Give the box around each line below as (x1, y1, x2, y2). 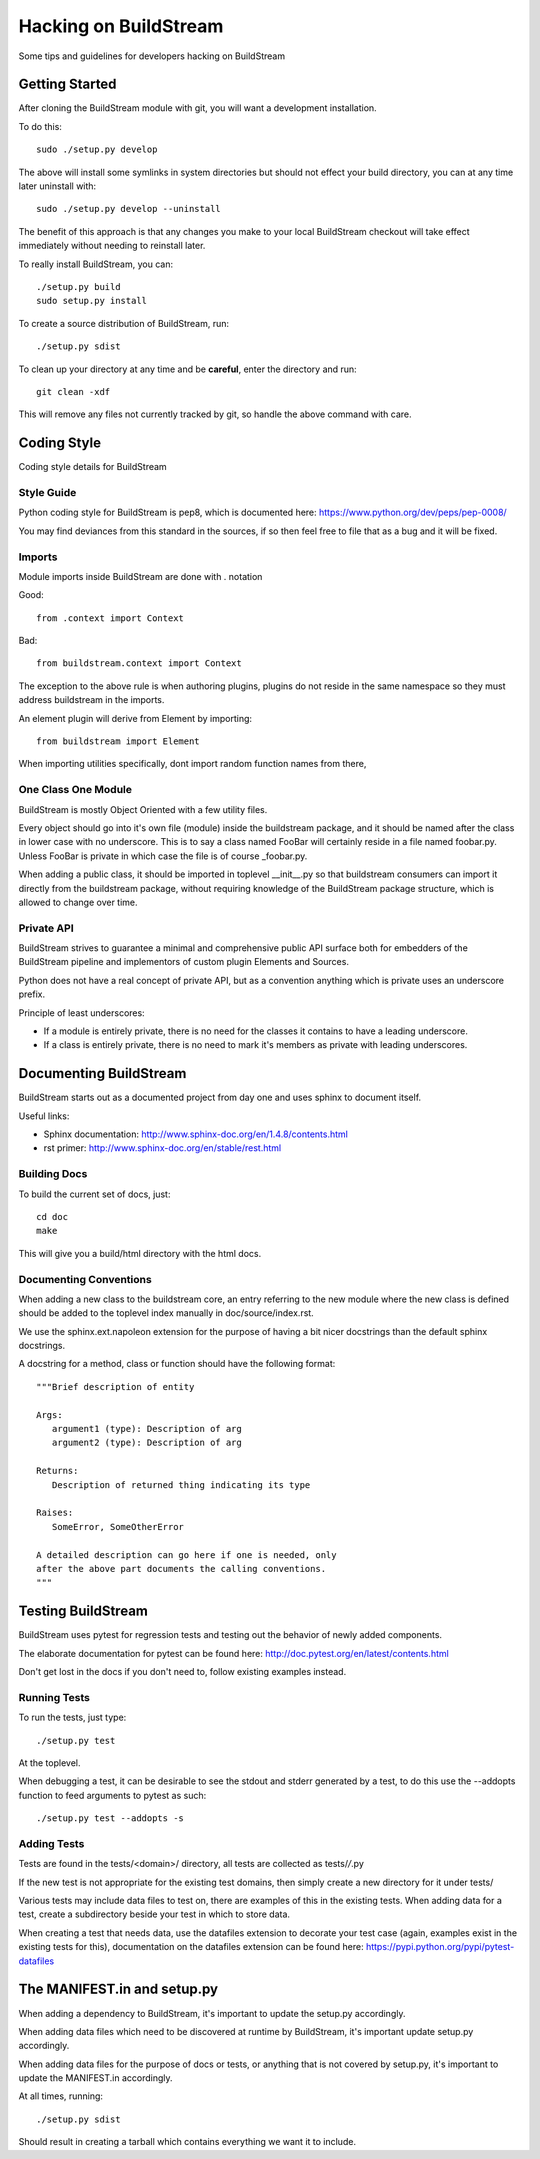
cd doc (36, 1211, 69, 1222)
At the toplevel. (18, 1756, 81, 1769)
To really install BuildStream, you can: (18, 258, 174, 270)
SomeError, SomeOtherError (51, 1521, 185, 1532)
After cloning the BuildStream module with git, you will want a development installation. (18, 102, 377, 114)
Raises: (36, 1507, 74, 1519)
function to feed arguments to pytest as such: (18, 1789, 207, 1801)
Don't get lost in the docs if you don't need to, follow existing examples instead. (18, 1666, 347, 1678)
